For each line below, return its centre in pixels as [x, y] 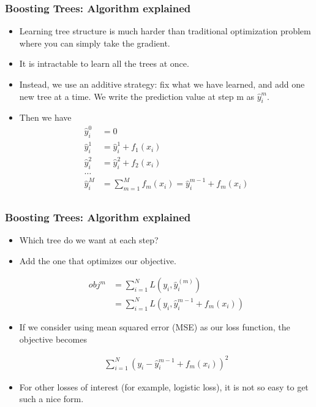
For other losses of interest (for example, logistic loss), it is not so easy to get [164, 386]
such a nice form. [51, 399]
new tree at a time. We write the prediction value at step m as [137, 96]
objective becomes [53, 339]
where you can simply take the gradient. [95, 43]
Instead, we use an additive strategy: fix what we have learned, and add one [162, 84]
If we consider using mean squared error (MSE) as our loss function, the [155, 326]
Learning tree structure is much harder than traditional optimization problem [165, 31]
